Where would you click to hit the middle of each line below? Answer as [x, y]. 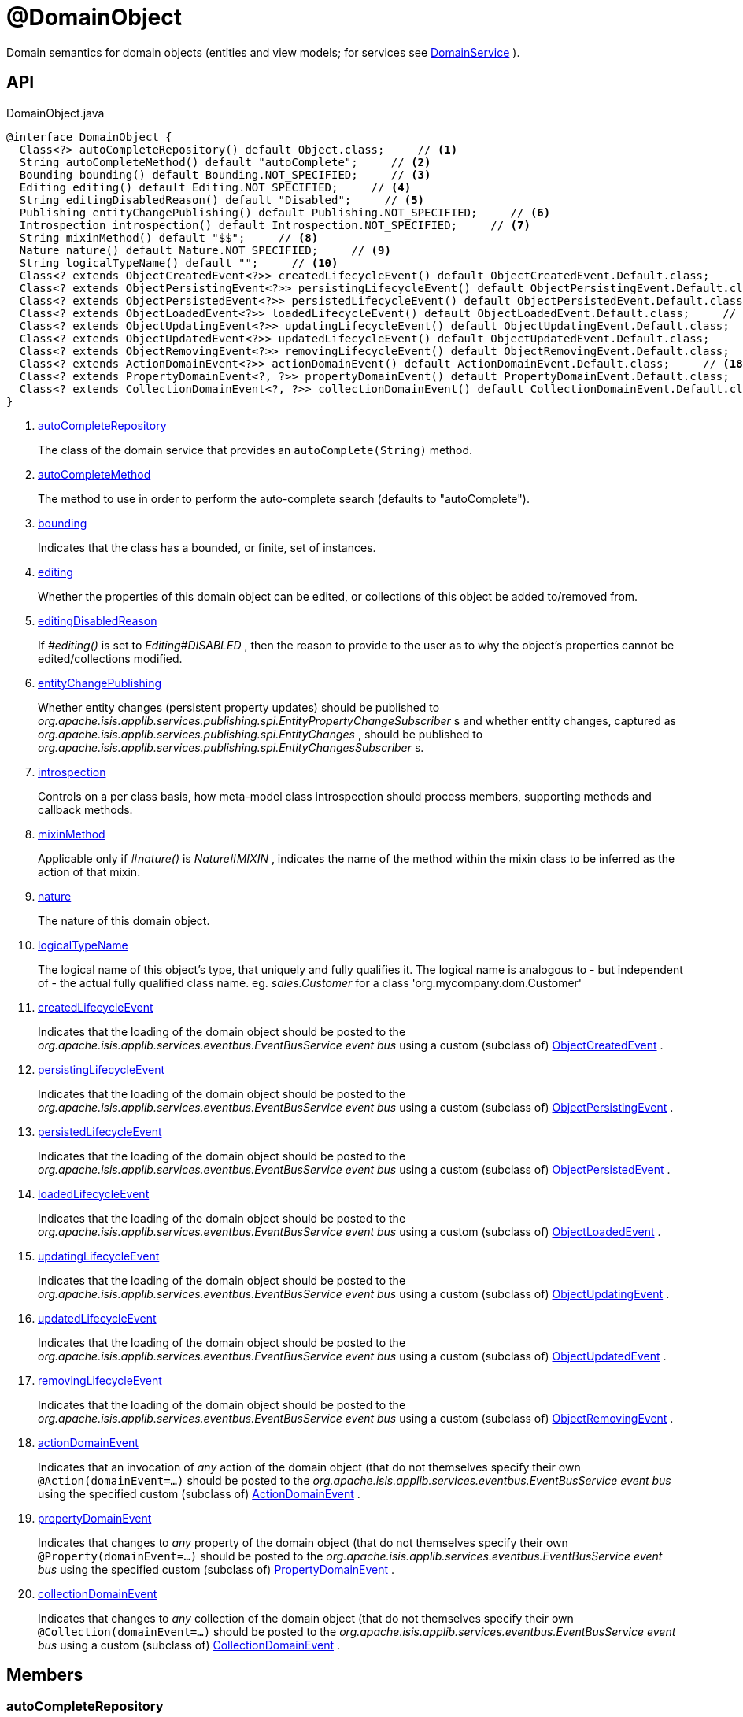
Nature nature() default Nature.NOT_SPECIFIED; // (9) [205, 250]
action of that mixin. [89, 871]
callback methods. [85, 809]
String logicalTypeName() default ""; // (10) [179, 263]
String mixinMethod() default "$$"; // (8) [169, 237]
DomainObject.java [55, 113]
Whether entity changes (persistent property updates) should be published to [239, 707]
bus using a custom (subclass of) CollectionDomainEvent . [189, 1645]
